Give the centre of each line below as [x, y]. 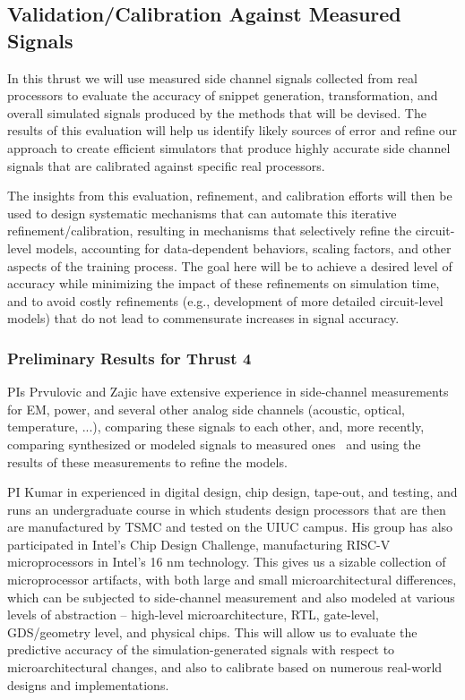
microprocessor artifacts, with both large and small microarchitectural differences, [232, 580]
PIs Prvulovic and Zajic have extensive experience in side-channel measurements [228, 392]
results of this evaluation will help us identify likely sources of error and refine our [232, 130]
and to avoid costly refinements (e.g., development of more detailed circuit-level [225, 300]
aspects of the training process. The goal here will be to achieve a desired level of [230, 265]
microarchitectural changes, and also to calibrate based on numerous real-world [225, 667]
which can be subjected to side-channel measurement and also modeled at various [231, 597]
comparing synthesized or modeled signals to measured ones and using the [214, 444]
